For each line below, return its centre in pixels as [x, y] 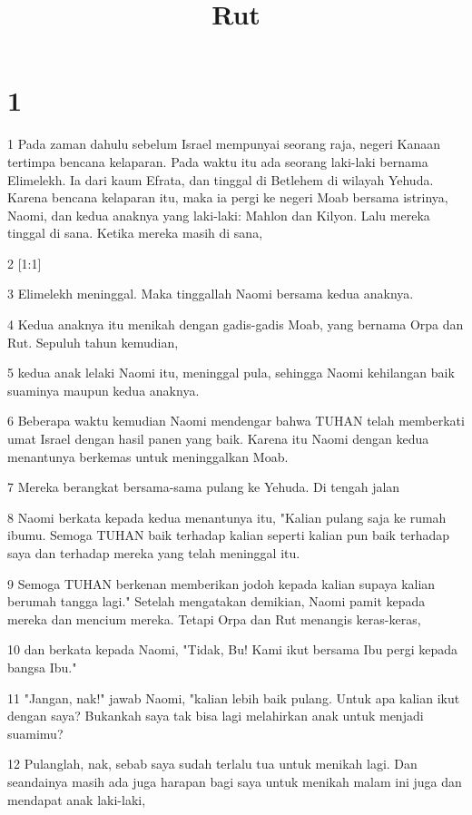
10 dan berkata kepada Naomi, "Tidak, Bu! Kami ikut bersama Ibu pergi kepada [233, 649]
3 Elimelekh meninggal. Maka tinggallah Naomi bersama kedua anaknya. [211, 294]
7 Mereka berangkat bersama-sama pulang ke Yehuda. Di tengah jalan [204, 487]
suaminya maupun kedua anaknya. [103, 390]
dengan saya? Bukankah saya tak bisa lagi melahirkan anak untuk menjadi [216, 716]
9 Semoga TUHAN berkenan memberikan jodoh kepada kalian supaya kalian [221, 583]
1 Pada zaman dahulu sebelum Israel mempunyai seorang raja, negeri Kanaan [224, 144]
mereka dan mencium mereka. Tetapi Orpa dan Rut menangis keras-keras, [214, 619]
